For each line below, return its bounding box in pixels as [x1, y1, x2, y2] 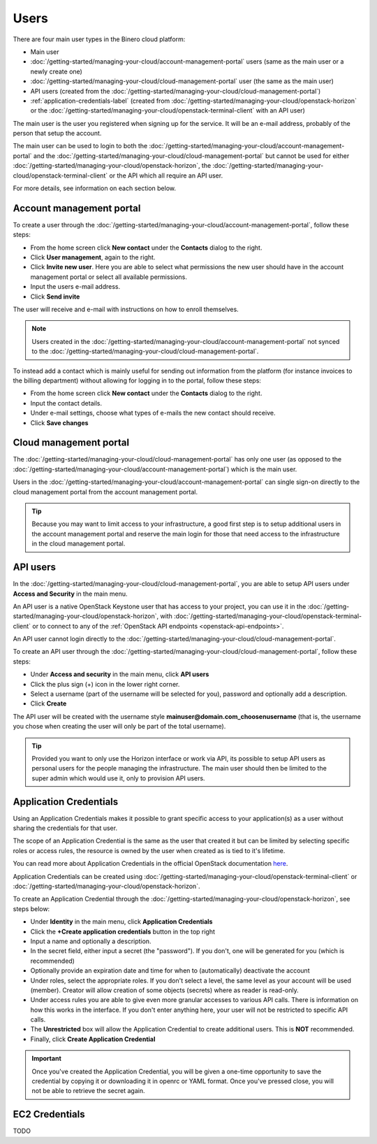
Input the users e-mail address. [30, 283, 121, 291]
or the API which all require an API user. [109, 171, 223, 180]
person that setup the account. [13, 129, 102, 138]
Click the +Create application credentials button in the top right [30, 927, 216, 936]
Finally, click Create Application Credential [30, 1035, 156, 1043]
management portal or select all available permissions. [30, 273, 188, 281]
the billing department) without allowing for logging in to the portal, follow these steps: [13, 376, 262, 385]
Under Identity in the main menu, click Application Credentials [30, 917, 213, 926]
